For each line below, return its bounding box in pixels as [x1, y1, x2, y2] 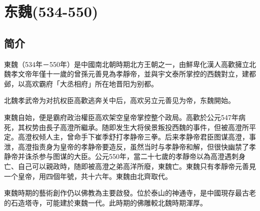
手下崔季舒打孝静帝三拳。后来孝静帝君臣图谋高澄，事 [80, 131, 256, 142]
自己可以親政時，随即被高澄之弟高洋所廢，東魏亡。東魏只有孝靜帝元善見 [17, 160, 256, 171]
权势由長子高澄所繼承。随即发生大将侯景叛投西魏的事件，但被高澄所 [24, 121, 249, 132]
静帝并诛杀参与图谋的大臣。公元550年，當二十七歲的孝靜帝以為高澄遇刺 [4, 151, 238, 161]
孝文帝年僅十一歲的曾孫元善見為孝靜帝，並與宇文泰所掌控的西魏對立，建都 [10, 68, 256, 79]
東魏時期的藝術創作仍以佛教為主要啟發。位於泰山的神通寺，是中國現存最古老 [4, 187, 256, 198]
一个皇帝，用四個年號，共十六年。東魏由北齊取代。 [4, 170, 172, 181]
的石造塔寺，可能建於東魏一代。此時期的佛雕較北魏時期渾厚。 [4, 197, 207, 207]
